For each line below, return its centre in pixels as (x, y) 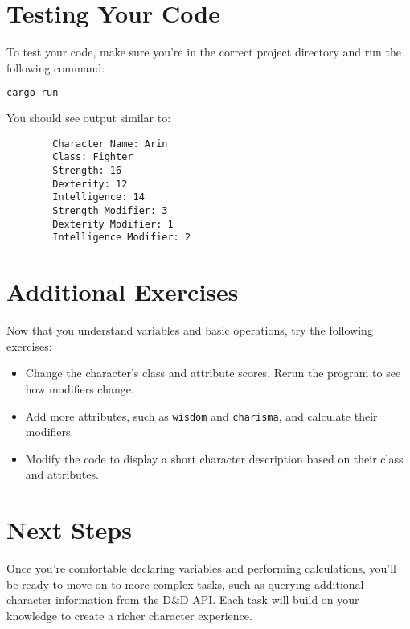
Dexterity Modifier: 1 (113, 224)
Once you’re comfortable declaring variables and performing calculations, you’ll (201, 568)
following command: (56, 67)
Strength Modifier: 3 (110, 211)
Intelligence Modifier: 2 (122, 238)
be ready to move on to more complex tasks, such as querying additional (185, 584)
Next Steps (69, 530)
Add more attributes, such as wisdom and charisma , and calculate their (201, 415)
